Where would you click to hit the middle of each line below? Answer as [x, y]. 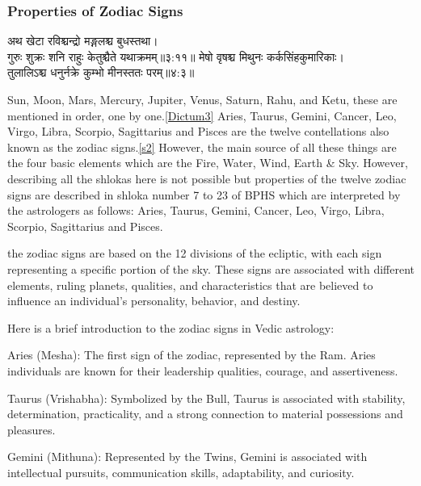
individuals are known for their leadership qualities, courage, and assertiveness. [203, 370]
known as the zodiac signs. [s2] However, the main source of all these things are [202, 147]
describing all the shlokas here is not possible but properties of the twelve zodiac [207, 178]
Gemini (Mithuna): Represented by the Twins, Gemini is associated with [187, 457]
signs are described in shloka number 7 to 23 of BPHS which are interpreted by [204, 194]
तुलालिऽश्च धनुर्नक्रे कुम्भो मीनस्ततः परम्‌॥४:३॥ [101, 72]
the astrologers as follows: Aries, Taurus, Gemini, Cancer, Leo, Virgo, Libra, [196, 210]
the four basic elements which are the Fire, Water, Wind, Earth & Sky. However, [208, 163]
